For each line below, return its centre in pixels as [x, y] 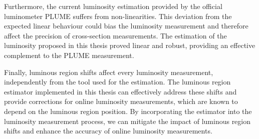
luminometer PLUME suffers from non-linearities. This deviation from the [118, 16]
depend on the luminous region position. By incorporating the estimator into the [128, 111]
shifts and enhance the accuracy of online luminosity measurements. [108, 131]
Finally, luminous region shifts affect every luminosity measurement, [109, 72]
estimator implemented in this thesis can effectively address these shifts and [120, 91]
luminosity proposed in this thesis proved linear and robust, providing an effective [130, 45]
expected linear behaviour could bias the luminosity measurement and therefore [126, 26]
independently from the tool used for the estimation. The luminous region [117, 82]
